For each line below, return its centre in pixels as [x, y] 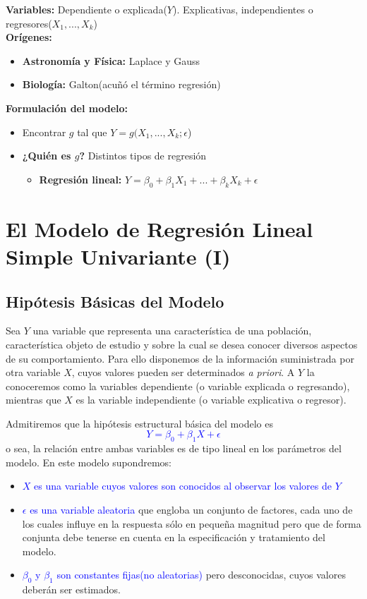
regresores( [29, 23]
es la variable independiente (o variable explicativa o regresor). [211, 400]
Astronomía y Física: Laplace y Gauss [111, 60]
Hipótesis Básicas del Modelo [115, 301]
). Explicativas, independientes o [243, 9]
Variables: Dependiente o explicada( [86, 9]
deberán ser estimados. [71, 589]
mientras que [34, 400]
